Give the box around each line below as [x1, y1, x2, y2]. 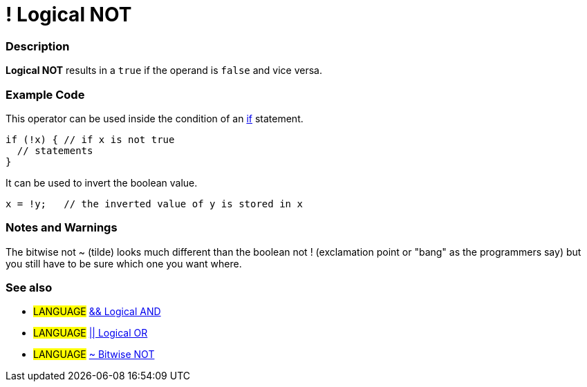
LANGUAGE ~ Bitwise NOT [33, 348, 155, 361]
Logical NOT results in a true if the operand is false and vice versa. [6, 64, 322, 77]
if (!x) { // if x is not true [6, 133, 175, 145]
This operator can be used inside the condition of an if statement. [6, 112, 304, 124]
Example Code [6, 87, 85, 102]
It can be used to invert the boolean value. [6, 176, 198, 189]
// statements [17, 144, 93, 156]
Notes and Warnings [6, 220, 118, 235]
